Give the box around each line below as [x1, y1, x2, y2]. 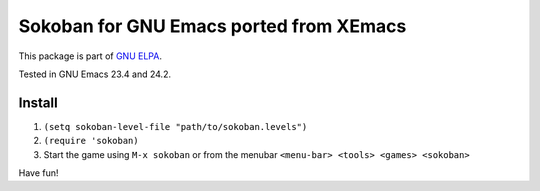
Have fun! [18, 167, 59, 179]
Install [18, 94, 59, 111]
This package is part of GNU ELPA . [18, 50, 162, 62]
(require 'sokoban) [43, 135, 139, 147]
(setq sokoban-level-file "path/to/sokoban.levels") [43, 121, 308, 132]
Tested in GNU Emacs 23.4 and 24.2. [18, 68, 172, 80]
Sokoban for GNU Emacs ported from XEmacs [18, 15, 407, 37]
